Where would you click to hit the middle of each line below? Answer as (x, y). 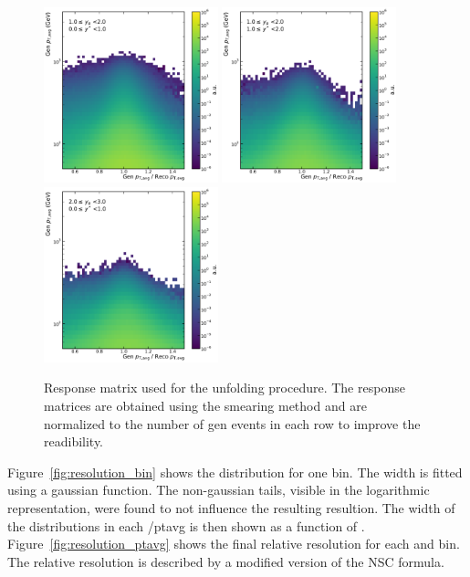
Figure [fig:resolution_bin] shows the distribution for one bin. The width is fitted (235, 472)
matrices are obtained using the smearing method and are (205, 405)
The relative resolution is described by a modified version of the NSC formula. (226, 561)
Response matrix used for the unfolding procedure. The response (225, 388)
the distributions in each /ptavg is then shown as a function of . (186, 525)
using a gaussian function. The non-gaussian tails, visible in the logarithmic (219, 490)
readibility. (74, 441)
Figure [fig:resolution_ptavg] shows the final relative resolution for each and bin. (234, 544)
